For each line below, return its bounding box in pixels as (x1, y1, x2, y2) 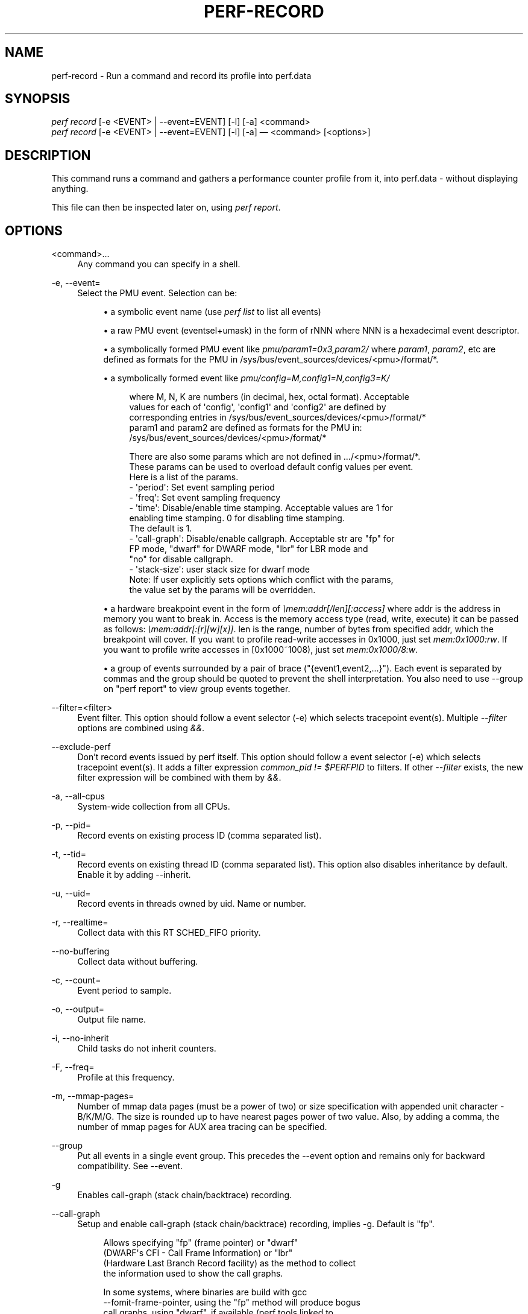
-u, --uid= (51, 888, 91, 899)
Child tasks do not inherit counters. (77, 1043, 216, 1054)
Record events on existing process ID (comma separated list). (77, 830, 322, 841)
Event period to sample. (77, 985, 172, 996)
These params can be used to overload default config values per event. (129, 462, 413, 472)
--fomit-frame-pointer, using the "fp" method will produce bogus (103, 1297, 360, 1308)
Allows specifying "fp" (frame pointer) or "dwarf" (103, 1237, 298, 1248)
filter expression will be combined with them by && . (77, 772, 281, 783)
